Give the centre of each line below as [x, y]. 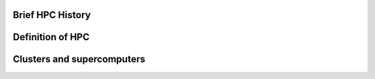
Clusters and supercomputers [79, 59]
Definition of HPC [51, 37]
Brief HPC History [52, 15]
